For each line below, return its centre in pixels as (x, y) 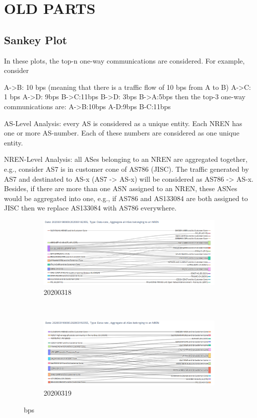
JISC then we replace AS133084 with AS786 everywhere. (90, 208)
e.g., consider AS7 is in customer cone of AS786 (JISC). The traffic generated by (127, 169)
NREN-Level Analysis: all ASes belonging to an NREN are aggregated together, (126, 159)
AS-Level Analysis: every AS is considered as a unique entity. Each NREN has (123, 123)
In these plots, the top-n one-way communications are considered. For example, (125, 60)
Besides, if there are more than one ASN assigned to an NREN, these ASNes (121, 188)
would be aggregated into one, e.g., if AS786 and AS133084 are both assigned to (126, 198)
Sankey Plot (36, 39)
